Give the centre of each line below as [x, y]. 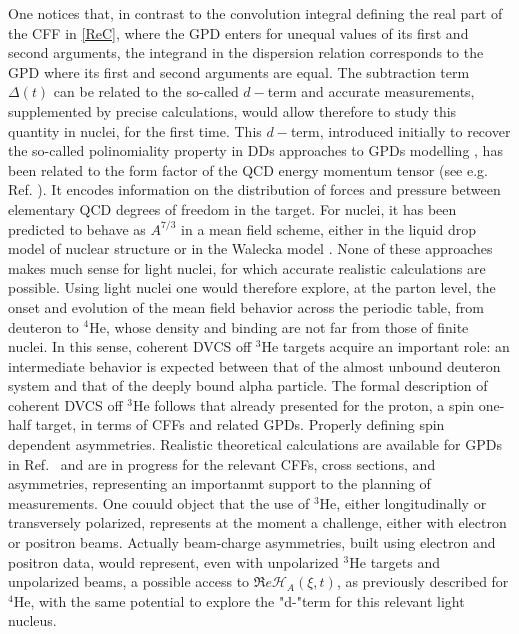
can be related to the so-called [146, 91]
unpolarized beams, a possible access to [129, 581]
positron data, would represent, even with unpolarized [173, 561]
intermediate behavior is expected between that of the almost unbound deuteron [254, 365]
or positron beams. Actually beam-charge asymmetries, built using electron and [252, 542]
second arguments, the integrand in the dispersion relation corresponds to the [246, 52]
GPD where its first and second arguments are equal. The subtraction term [239, 71]
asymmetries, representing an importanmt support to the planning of [219, 483]
